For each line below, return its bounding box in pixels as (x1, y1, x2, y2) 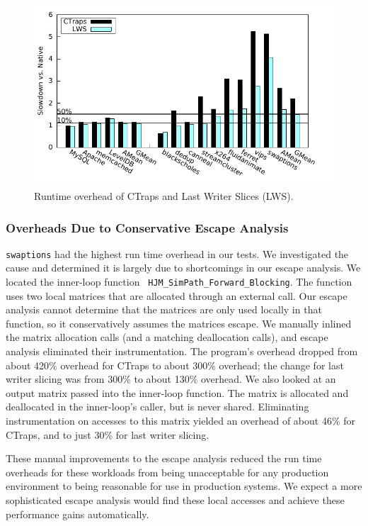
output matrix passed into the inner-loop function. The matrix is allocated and (6, 385, 349, 400)
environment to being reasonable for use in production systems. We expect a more (6, 479, 362, 493)
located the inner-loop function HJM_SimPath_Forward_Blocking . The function (6, 274, 352, 289)
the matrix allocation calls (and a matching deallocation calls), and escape (6, 330, 328, 345)
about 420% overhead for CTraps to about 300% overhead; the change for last (6, 357, 344, 372)
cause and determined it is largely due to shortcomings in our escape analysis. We (6, 260, 361, 275)
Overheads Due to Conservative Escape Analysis (6, 218, 289, 236)
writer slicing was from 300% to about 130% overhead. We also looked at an (6, 371, 336, 386)
